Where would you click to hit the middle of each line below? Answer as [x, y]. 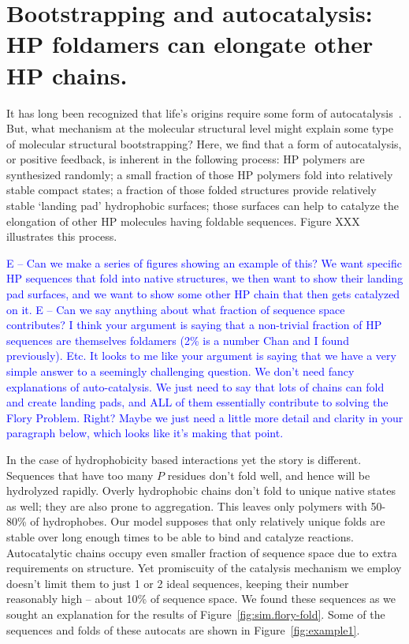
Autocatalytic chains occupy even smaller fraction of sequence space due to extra [202, 552]
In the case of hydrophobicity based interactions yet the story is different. [184, 459]
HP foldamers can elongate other [190, 44]
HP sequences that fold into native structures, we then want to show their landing [205, 278]
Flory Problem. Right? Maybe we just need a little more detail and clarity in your [205, 417]
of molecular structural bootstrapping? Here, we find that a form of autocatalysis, [204, 143]
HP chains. [67, 75]
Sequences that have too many [80, 475]
